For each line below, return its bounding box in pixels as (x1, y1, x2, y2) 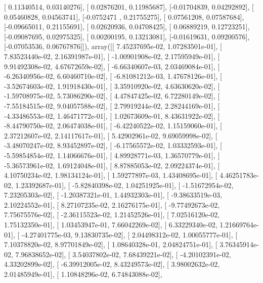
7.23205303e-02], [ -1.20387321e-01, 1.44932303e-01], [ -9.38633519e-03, (4, 190, 222, 200)
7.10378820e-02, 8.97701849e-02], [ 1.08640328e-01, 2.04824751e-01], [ (4, 239, 217, 250)
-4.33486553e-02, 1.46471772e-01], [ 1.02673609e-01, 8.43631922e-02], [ (4, 110, 220, 121)
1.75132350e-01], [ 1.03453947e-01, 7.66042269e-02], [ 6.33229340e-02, (4, 219, 217, 230)
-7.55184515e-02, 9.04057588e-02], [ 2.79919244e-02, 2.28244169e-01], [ (4, 100, 220, 111)
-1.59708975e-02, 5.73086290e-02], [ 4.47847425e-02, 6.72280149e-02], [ (4, 90, 220, 101)
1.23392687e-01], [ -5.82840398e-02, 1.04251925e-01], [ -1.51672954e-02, (15, 179, 234, 190)
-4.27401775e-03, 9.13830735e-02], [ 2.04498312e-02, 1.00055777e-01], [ (21, 229, 238, 240)
